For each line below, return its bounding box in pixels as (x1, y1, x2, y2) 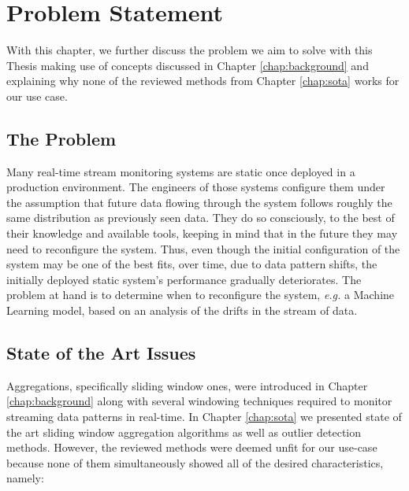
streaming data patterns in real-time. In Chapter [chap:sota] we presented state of (6, 408, 402, 425)
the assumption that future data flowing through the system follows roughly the (6, 194, 392, 210)
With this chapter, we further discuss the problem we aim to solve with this (6, 42, 373, 58)
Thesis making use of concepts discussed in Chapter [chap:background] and (6, 57, 369, 73)
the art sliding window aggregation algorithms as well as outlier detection (6, 423, 362, 440)
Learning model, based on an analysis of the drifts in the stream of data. (6, 302, 358, 319)
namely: (6, 470, 44, 486)
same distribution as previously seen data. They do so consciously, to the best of (6, 209, 395, 226)
